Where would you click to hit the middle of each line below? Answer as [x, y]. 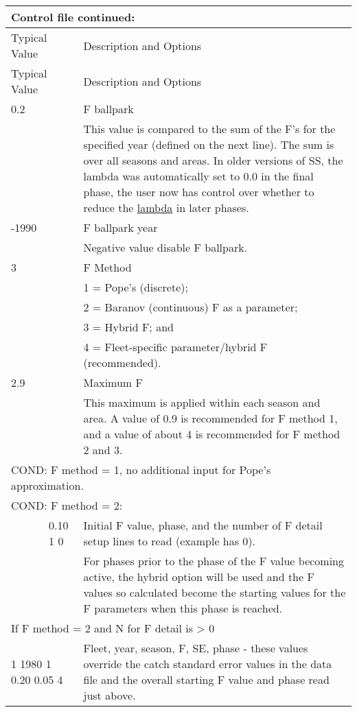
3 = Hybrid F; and [128, 327]
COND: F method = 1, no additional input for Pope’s [141, 470]
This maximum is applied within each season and [202, 402]
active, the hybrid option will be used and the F [199, 577]
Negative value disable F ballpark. [165, 247]
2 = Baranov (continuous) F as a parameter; [191, 307]
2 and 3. [103, 450]
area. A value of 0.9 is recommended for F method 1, [210, 418]
